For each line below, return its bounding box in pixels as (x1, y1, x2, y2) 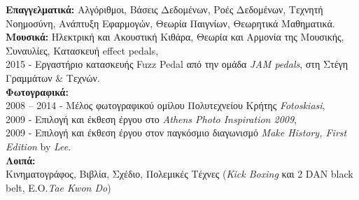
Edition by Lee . (6, 138, 71, 153)
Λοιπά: (6, 152, 36, 167)
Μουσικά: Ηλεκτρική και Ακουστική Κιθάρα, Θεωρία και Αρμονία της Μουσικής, (6, 29, 344, 44)
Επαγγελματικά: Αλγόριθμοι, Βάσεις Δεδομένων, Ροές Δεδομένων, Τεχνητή (6, 2, 323, 16)
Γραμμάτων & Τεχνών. (6, 70, 100, 85)
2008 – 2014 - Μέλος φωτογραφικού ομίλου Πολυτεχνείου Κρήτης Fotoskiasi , (6, 98, 325, 113)
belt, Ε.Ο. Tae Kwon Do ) (6, 180, 111, 194)
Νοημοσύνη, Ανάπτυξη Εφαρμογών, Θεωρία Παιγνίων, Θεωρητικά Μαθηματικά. (6, 15, 335, 30)
